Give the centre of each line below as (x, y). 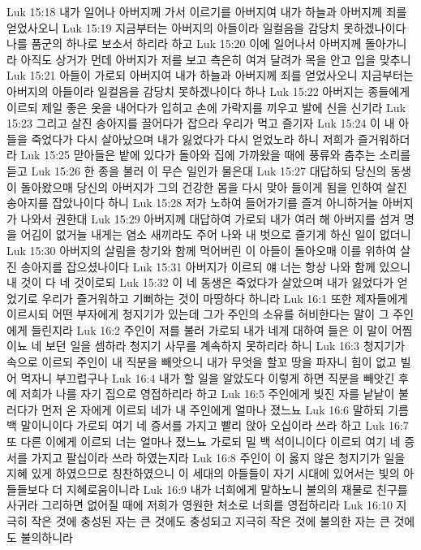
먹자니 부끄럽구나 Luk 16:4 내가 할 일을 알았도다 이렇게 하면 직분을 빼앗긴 (208, 377)
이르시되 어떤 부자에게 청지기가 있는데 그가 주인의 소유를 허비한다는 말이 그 (198, 314)
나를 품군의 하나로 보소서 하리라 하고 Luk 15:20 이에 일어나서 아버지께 (184, 43)
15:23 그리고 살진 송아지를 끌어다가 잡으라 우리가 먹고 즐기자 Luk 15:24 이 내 (201, 123)
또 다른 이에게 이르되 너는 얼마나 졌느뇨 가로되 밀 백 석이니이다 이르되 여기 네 (204, 442)
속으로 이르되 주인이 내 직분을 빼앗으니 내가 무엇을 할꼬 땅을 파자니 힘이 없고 (202, 362)
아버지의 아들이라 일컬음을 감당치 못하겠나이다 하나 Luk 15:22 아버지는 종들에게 (208, 91)
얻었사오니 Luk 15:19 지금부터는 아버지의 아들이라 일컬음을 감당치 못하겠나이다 (206, 27)
